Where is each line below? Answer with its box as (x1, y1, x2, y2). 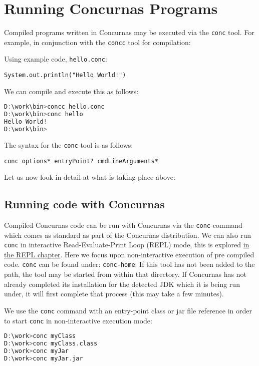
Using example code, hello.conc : (4, 54, 107, 64)
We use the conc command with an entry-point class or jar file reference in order (4, 305, 252, 315)
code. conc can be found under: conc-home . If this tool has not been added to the (4, 259, 255, 269)
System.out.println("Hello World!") (4, 72, 126, 79)
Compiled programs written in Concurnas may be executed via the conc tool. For (4, 27, 254, 38)
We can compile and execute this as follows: (4, 86, 139, 96)
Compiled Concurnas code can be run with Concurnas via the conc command (4, 219, 242, 230)
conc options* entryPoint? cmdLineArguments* (4, 157, 158, 165)
